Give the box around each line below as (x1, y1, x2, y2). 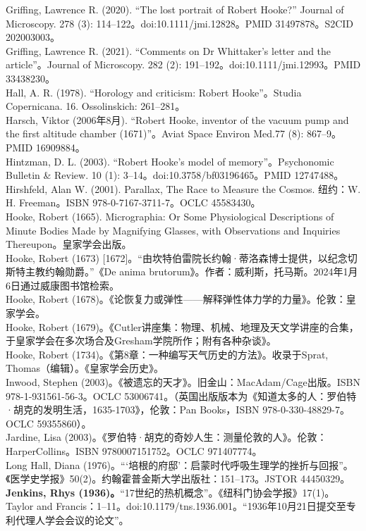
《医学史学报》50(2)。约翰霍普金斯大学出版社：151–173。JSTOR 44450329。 (6, 471, 350, 486)
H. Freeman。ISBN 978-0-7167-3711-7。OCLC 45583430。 (6, 195, 261, 210)
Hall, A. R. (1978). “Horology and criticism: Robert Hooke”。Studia (6, 85, 302, 99)
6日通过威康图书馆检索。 (6, 277, 119, 292)
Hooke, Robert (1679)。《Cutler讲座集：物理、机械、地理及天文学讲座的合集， (6, 319, 359, 334)
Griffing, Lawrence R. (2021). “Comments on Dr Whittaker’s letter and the (6, 43, 331, 58)
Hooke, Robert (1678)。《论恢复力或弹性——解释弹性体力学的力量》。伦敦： (6, 292, 346, 306)
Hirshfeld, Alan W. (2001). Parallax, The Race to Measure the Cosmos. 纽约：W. (6, 181, 361, 196)
